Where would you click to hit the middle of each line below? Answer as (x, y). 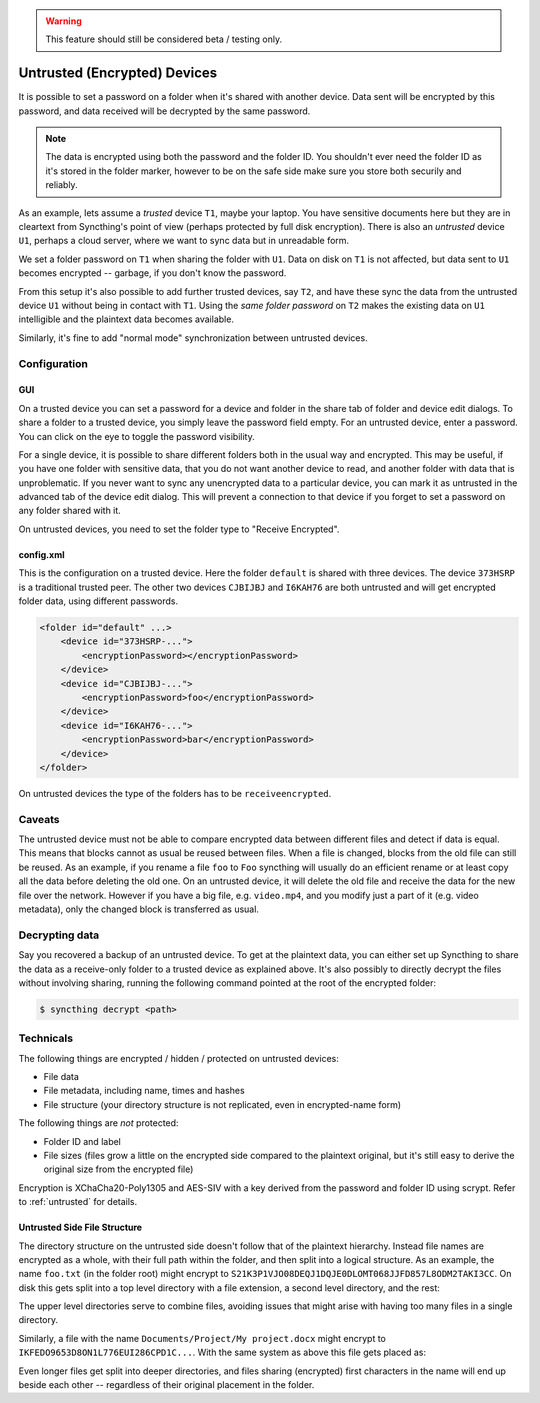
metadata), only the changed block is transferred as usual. (139, 909)
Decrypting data (59, 935)
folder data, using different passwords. (98, 601)
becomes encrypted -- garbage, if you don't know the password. (152, 273)
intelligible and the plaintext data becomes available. (126, 319)
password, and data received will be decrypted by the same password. (164, 111)
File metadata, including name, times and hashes (144, 1091)
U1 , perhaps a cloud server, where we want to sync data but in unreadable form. (184, 241)
